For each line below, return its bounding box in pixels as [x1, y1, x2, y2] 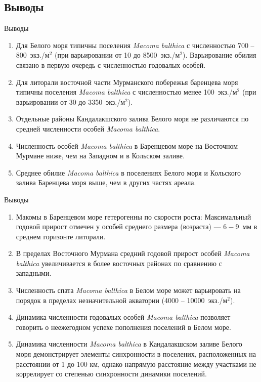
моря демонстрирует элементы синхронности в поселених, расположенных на [16, 349, 256, 359]
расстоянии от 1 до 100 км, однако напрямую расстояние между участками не [16, 358, 256, 369]
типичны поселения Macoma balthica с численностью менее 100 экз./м [16, 87, 237, 97]
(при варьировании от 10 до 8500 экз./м [55, 50, 180, 60]
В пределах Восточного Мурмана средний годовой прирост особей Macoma [16, 248, 250, 259]
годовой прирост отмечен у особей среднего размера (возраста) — [16, 221, 221, 232]
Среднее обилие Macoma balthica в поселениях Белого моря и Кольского [16, 167, 241, 178]
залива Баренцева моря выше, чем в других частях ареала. [16, 177, 196, 188]
